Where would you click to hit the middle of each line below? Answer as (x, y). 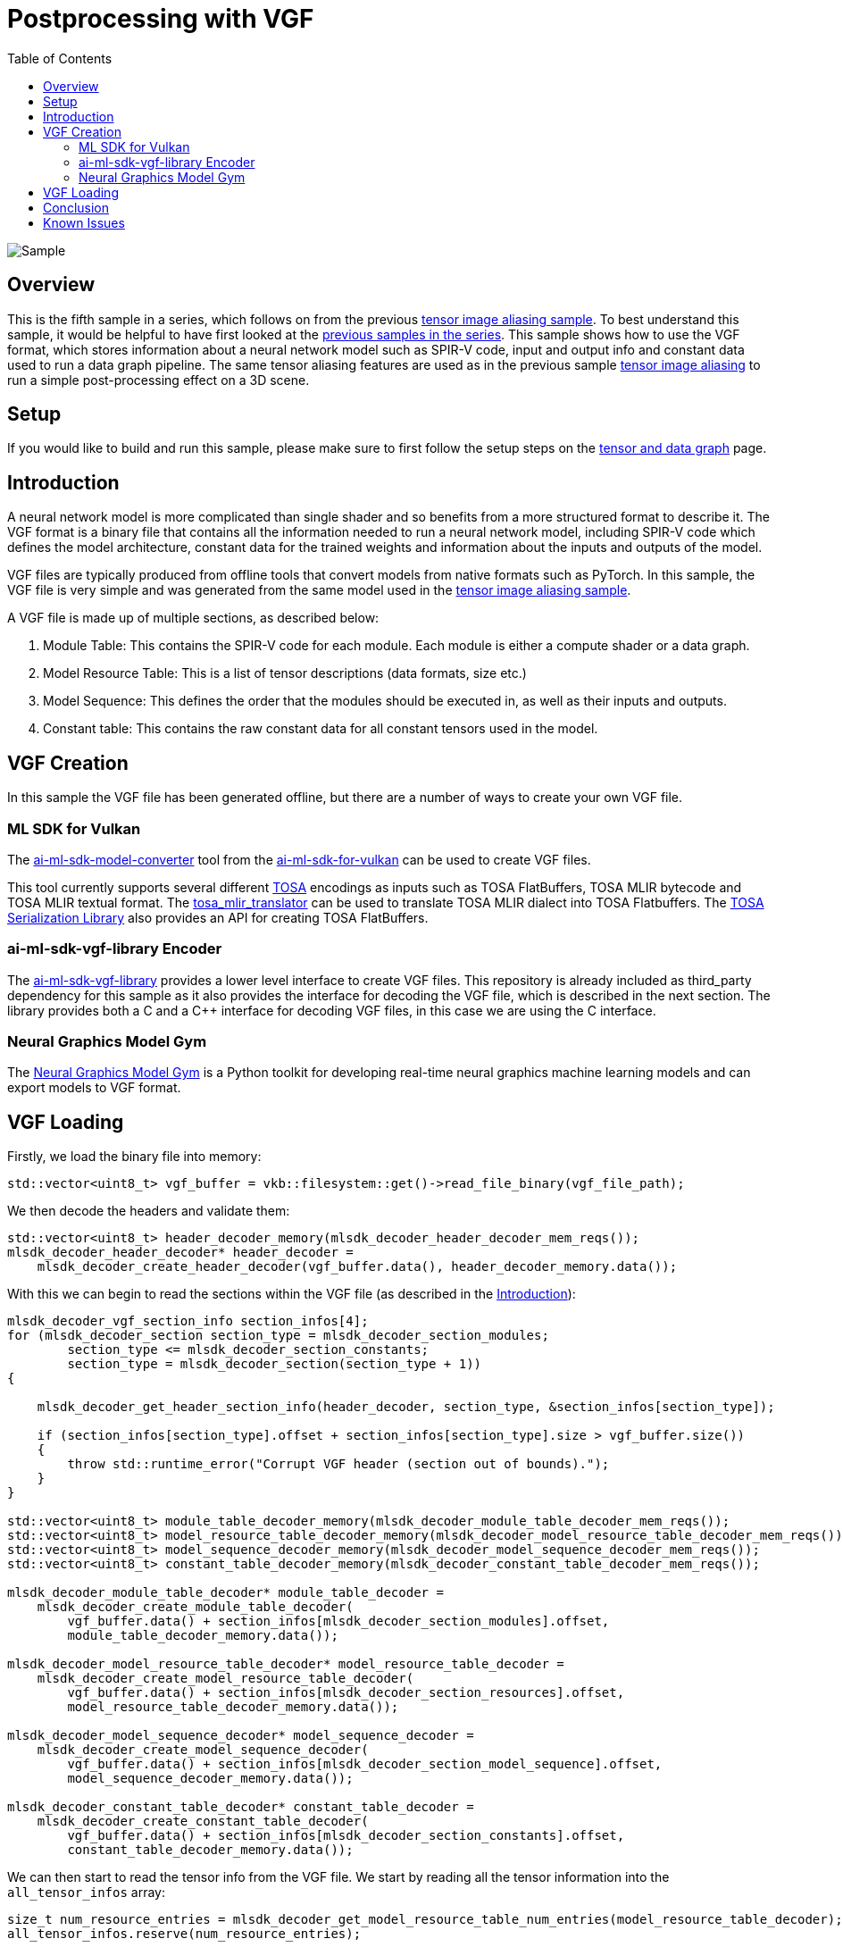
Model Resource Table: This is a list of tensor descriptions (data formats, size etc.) (285, 673)
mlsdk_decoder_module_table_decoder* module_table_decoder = (225, 1593)
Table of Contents (60, 58)
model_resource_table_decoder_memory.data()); (233, 1707)
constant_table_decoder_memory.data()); (210, 1850)
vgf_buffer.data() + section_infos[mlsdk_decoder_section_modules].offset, (338, 1621)
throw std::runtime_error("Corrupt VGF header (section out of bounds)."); (338, 1464)
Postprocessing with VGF (161, 19)
